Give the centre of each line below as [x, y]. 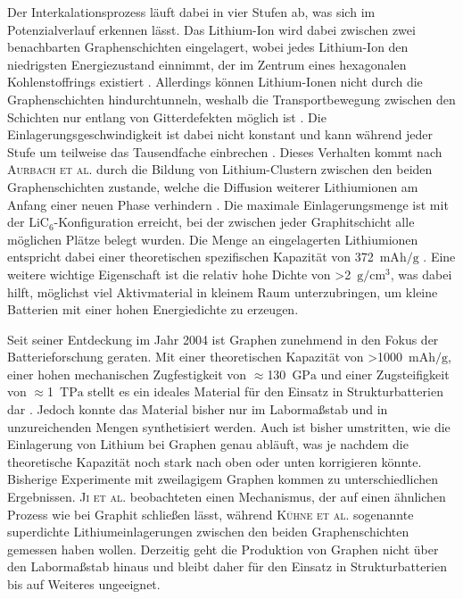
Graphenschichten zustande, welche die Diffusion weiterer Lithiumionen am [213, 186]
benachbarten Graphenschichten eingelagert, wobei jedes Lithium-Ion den [208, 47]
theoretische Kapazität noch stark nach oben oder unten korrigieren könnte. [215, 461]
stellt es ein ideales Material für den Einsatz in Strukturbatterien [265, 391]
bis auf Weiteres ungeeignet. [84, 584]
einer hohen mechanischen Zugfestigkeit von [127, 374]
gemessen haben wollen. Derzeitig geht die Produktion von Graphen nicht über [223, 549]
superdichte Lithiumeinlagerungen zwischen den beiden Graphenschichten [208, 532]
